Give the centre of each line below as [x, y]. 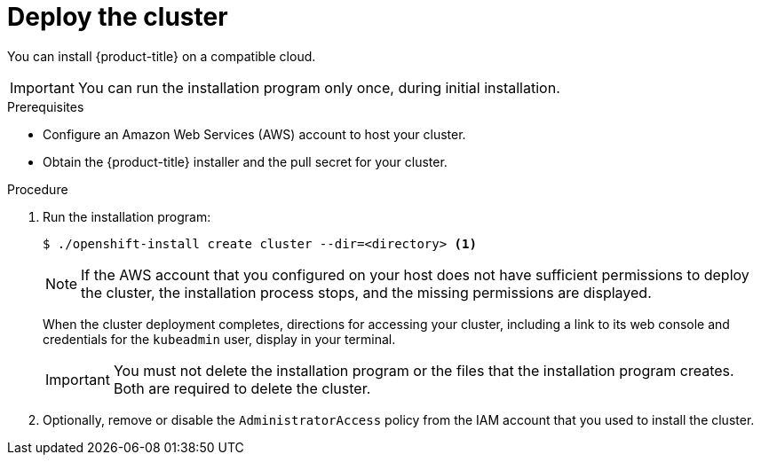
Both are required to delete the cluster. [242, 388]
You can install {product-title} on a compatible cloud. [162, 56]
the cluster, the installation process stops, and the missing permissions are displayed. [366, 292]
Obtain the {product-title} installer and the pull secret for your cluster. [245, 161]
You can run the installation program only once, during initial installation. [319, 87]
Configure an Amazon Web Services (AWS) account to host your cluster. [254, 134]
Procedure [38, 189]
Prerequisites [46, 106]
